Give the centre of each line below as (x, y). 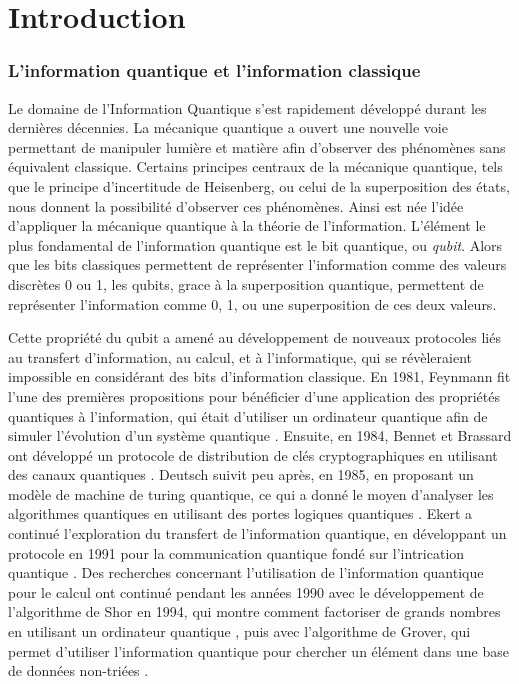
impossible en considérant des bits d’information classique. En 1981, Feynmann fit (259, 376)
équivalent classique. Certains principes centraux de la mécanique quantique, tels (255, 166)
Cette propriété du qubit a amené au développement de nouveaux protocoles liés (254, 337)
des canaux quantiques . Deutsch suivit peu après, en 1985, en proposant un (241, 474)
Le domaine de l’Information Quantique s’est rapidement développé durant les (247, 107)
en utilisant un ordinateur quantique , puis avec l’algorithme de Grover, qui (239, 631)
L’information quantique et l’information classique (214, 70)
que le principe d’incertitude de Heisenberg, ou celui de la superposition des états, (259, 185)
